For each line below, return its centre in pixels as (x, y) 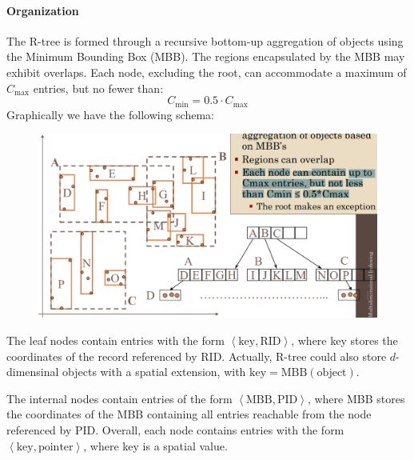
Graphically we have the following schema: (110, 114)
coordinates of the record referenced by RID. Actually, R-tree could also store (197, 356)
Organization (43, 10)
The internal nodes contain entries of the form (119, 398)
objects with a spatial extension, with (154, 372)
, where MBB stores (356, 398)
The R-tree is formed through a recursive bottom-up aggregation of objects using (205, 40)
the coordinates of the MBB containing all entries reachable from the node (189, 414)
